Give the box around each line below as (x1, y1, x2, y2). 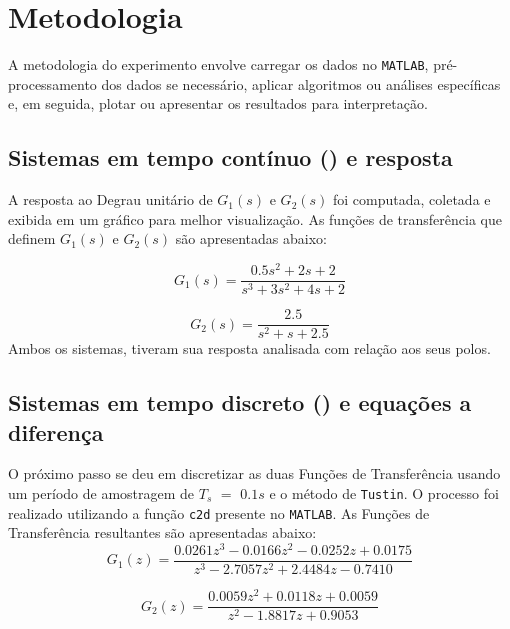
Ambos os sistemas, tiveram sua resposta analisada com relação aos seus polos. (8, 338, 491, 359)
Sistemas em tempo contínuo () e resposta (8, 142, 453, 173)
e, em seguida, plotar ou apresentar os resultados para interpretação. (8, 93, 428, 114)
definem (8, 228, 56, 249)
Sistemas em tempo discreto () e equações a (8, 387, 472, 418)
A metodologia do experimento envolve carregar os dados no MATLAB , (8, 54, 429, 75)
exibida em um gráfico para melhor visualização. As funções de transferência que (8, 208, 502, 229)
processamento (8, 73, 97, 94)
